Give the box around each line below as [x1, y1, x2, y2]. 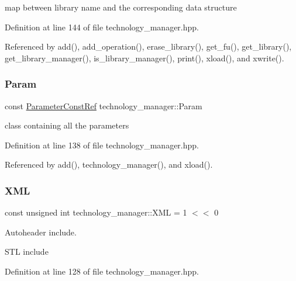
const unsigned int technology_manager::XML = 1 [5, 206, 187, 218]
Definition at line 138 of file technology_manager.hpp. [5, 138, 199, 151]
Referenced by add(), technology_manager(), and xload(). [5, 158, 213, 171]
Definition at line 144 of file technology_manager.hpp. [5, 20, 199, 33]
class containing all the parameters [5, 119, 129, 131]
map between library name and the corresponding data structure [5, 1, 237, 13]
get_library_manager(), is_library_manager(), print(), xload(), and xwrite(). [5, 51, 284, 64]
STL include [5, 245, 49, 258]
